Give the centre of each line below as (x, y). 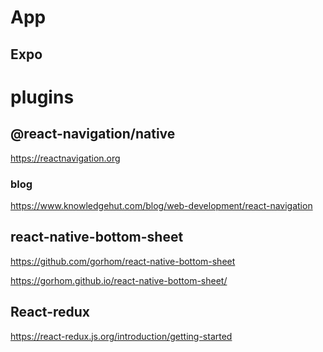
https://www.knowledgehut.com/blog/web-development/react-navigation (161, 205)
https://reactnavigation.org (65, 158)
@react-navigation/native (93, 134)
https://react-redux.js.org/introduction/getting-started (121, 336)
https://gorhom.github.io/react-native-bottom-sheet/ (119, 280)
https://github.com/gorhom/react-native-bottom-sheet (123, 261)
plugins (42, 97)
